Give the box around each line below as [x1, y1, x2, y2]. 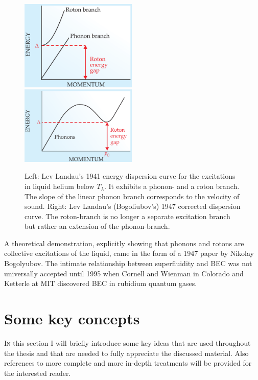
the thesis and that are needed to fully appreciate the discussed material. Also [4, 347, 249, 358]
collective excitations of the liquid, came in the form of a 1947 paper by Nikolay [4, 248, 254, 258]
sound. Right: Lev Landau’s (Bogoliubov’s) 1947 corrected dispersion [25, 201, 241, 211]
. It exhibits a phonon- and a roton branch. [104, 180, 240, 191]
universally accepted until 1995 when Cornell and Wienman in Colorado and [4, 268, 244, 278]
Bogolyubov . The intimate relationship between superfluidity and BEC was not [4, 258, 252, 269]
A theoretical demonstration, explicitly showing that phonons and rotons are [4, 237, 244, 248]
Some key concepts [4, 308, 140, 329]
